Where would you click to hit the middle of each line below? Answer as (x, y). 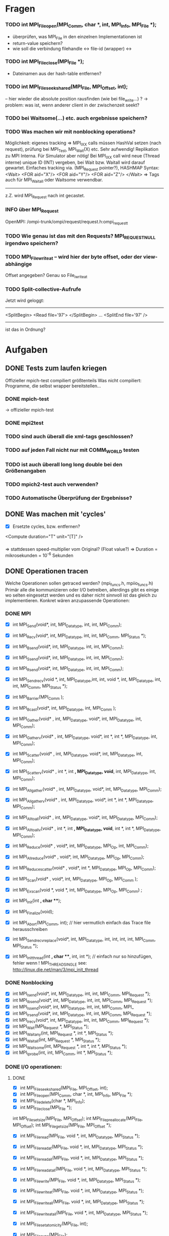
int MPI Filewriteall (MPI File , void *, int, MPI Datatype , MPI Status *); (82, 1202)
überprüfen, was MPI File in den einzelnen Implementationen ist (77, 37)
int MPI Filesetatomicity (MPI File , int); (54, 1224)
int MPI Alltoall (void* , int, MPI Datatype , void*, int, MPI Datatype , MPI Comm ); (85, 818)
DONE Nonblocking (29, 982)
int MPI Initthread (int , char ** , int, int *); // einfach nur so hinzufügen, (82, 957)
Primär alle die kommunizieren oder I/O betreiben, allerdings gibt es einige (82, 590)
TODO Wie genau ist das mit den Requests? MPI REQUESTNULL (80, 237)
